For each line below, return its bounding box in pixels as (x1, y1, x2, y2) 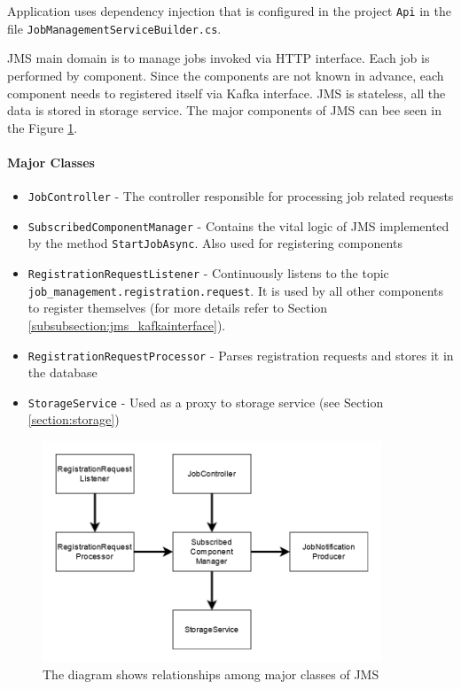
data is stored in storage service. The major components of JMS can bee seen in (7, 101, 441, 120)
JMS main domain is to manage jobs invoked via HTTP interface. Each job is (7, 49, 430, 67)
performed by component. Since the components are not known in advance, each (7, 66, 444, 84)
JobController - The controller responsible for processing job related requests (27, 187, 454, 205)
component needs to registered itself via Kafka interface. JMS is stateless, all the (7, 83, 446, 102)
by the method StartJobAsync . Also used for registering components (27, 234, 402, 252)
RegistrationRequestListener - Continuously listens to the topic (27, 264, 389, 283)
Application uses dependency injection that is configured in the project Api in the (7, 2, 451, 19)
